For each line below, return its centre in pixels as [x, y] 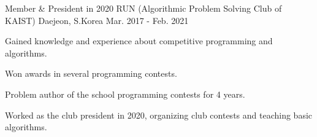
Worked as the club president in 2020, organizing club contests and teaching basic [159, 115]
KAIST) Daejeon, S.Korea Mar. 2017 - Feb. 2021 [97, 20]
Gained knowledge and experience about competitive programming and [139, 41]
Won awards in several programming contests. [91, 73]
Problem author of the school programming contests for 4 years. [125, 94]
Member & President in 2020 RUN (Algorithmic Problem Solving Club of [143, 8]
